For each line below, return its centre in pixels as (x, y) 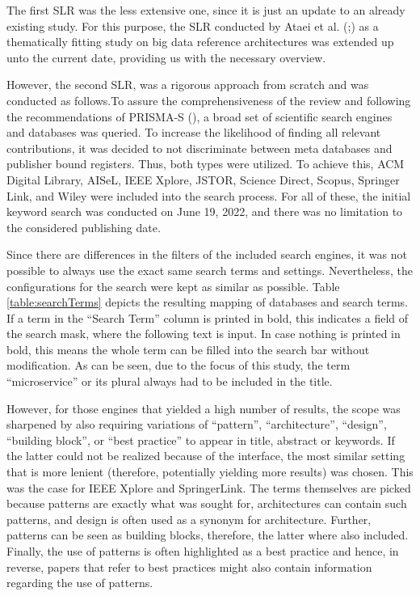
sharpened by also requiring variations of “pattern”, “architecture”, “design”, (197, 424)
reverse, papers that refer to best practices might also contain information (189, 566)
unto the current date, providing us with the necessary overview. (166, 57)
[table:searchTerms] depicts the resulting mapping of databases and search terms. (208, 302)
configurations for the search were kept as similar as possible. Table (173, 286)
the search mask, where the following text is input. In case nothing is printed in (204, 334)
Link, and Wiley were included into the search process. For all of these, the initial (209, 195)
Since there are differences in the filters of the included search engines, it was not (207, 254)
